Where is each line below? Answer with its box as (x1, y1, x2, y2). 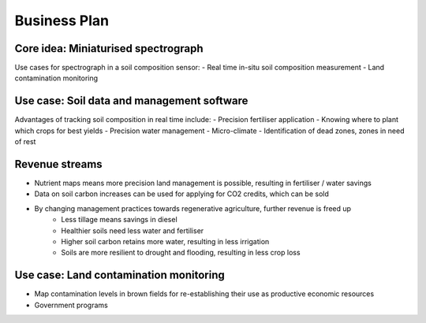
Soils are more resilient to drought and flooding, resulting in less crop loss (61, 248, 301, 258)
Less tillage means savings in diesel (61, 215, 177, 225)
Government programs (34, 300, 108, 310)
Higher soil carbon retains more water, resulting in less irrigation (61, 237, 270, 246)
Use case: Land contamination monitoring (14, 269, 225, 282)
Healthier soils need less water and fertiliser (61, 225, 204, 236)
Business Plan (14, 12, 110, 29)
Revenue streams (14, 158, 103, 171)
